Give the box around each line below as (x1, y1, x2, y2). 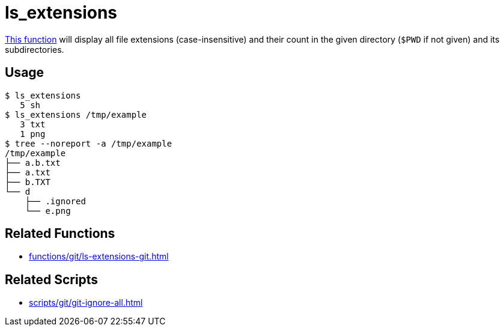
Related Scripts (5, 272, 99, 287)
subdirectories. (5, 44, 64, 55)
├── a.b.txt (5, 157, 61, 168)
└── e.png (25, 205, 71, 216)
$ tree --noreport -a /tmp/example (5, 138, 172, 148)
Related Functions (5, 226, 115, 241)
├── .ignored (25, 196, 86, 206)
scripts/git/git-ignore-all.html (29, 297, 143, 308)
